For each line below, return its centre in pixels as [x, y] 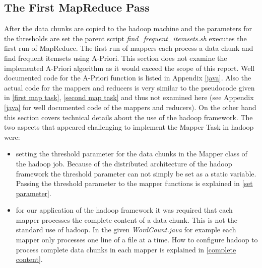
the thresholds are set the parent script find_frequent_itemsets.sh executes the [125, 38]
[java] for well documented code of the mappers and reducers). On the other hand [130, 107]
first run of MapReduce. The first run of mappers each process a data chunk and [129, 48]
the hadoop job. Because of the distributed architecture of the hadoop [124, 163]
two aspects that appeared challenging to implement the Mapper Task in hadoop [129, 127]
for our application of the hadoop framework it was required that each [124, 210]
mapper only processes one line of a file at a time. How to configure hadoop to [137, 240]
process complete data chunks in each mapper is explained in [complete [126, 249]
